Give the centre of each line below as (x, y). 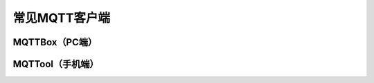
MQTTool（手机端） (56, 64)
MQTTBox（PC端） (55, 42)
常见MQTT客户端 (62, 18)
